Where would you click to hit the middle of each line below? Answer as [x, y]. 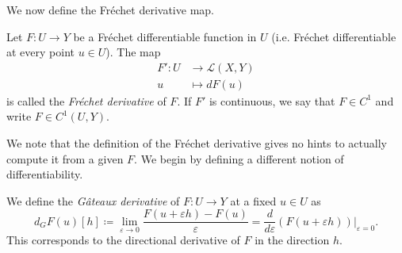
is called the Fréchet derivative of [86, 100]
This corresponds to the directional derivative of [123, 240]
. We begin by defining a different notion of [239, 158]
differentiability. [45, 174]
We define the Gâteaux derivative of [93, 200]
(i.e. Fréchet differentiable [334, 36]
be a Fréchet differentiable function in [165, 36]
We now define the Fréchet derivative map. [110, 10]
